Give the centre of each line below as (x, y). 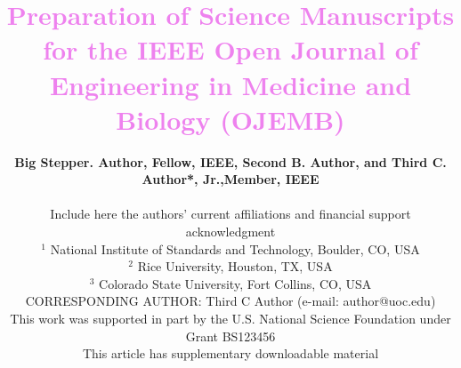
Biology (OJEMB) (230, 119)
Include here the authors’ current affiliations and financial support (230, 214)
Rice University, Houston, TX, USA (235, 266)
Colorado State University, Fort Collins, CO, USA (235, 283)
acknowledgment (230, 232)
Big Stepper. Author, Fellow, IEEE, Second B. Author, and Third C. (230, 161)
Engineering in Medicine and (230, 84)
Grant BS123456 (230, 336)
